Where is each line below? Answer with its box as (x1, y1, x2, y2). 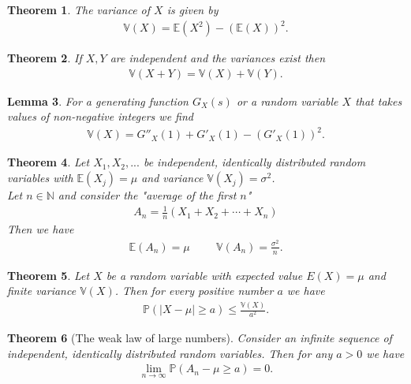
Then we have (7, 221, 74, 237)
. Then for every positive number (114, 282, 274, 299)
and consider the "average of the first (58, 187, 237, 203)
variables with (7, 170, 73, 186)
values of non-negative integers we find (7, 108, 193, 125)
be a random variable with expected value (106, 267, 303, 283)
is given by (166, 2, 219, 17)
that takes (355, 92, 402, 109)
